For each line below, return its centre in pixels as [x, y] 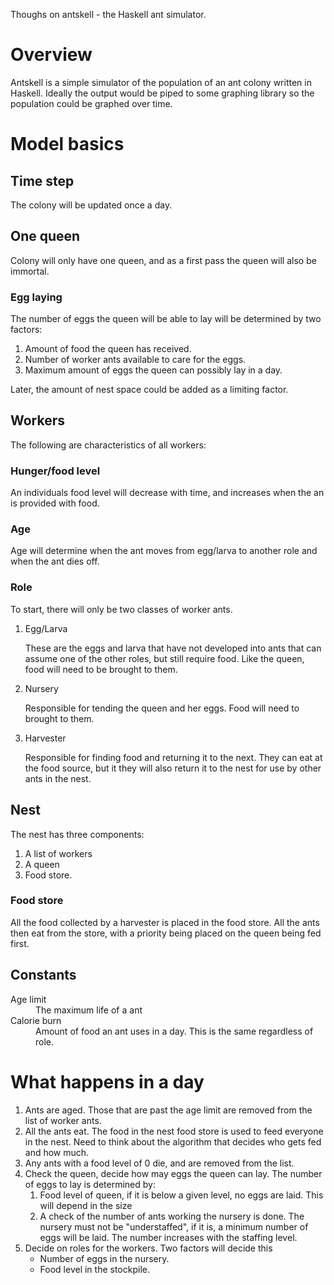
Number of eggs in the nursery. [104, 1258]
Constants [43, 975]
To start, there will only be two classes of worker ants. [121, 609]
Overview [51, 55]
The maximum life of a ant [89, 1010]
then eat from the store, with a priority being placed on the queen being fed [166, 933]
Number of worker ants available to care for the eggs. [135, 360]
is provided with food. [55, 503]
